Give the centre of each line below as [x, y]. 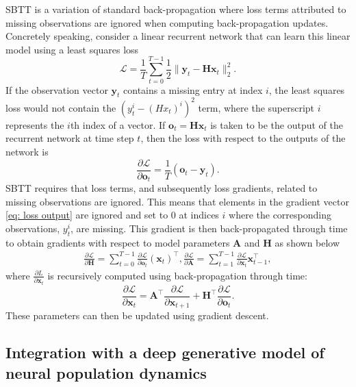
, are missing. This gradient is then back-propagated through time [209, 228]
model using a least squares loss [72, 49]
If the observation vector [57, 89]
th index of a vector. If [118, 124]
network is [27, 151]
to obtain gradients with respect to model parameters [118, 242]
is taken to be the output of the [277, 124]
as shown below [307, 242]
